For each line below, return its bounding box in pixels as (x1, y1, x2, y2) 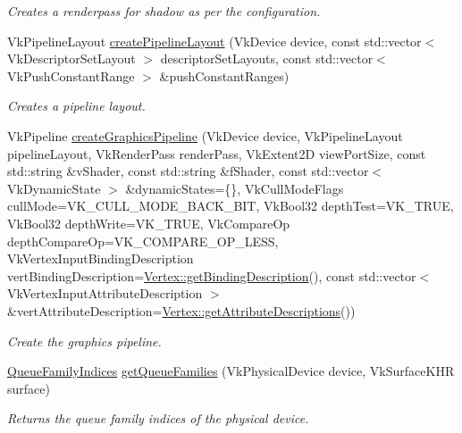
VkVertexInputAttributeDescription (7, 284, 203, 303)
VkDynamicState (7, 179, 101, 197)
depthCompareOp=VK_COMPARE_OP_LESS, (7, 231, 279, 250)
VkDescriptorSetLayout (7, 49, 136, 68)
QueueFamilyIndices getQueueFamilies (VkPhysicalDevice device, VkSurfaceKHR (7, 362, 455, 380)
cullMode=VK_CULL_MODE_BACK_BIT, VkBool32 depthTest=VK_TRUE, (7, 196, 454, 215)
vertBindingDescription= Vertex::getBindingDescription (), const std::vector (7, 266, 416, 285)
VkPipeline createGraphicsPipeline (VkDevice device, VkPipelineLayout (7, 126, 403, 145)
